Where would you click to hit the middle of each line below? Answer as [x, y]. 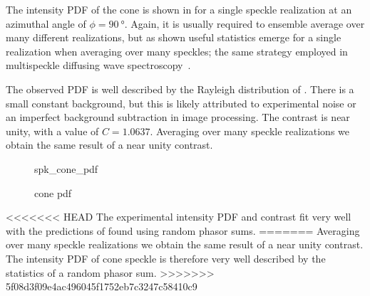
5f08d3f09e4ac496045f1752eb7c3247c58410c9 [102, 286]
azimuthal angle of [46, 23]
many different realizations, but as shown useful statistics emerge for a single [174, 37]
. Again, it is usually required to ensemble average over [245, 23]
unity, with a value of [52, 131]
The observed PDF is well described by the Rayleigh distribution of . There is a [180, 89]
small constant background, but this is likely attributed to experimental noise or [181, 103]
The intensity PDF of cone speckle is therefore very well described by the [166, 258]
